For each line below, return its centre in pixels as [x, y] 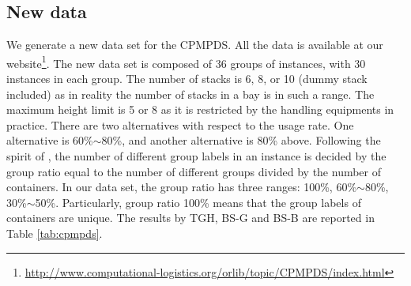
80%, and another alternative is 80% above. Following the [241, 140]
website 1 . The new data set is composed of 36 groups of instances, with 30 [186, 62]
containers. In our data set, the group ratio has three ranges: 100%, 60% [182, 187]
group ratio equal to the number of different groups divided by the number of [194, 171]
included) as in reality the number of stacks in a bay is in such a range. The [190, 94]
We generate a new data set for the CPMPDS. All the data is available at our [195, 45]
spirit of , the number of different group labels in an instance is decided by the [196, 156]
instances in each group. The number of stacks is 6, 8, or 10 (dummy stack [187, 79]
